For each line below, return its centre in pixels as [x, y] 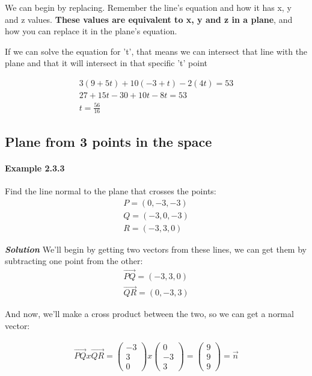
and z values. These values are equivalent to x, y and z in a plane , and [149, 19]
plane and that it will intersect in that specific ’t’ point [106, 63]
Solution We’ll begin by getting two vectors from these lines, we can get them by [156, 249]
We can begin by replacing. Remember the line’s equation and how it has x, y [148, 7]
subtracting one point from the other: [74, 261]
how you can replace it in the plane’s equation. [91, 31]
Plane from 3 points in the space [109, 141]
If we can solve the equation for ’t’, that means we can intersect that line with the [156, 51]
